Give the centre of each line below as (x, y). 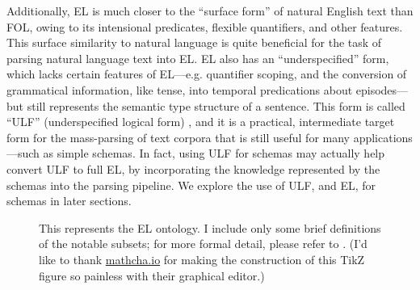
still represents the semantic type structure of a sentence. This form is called (216, 105)
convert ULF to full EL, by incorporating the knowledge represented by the (193, 168)
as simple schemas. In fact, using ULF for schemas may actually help (214, 153)
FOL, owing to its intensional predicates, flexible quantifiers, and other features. (205, 26)
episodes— (382, 89)
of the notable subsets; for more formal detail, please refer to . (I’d (203, 244)
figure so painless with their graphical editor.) (152, 275)
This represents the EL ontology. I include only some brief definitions (210, 227)
